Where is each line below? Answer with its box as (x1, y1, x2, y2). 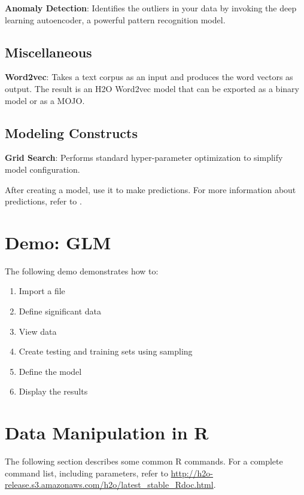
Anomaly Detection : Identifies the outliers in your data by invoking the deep (5, 2, 297, 14)
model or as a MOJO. (5, 94, 85, 106)
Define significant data (19, 305, 101, 317)
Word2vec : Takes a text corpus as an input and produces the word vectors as (5, 71, 293, 83)
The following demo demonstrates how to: (5, 264, 159, 277)
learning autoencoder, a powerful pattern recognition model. (5, 13, 226, 26)
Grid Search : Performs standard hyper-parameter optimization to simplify (5, 151, 283, 164)
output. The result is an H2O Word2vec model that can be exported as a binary (5, 82, 299, 94)
